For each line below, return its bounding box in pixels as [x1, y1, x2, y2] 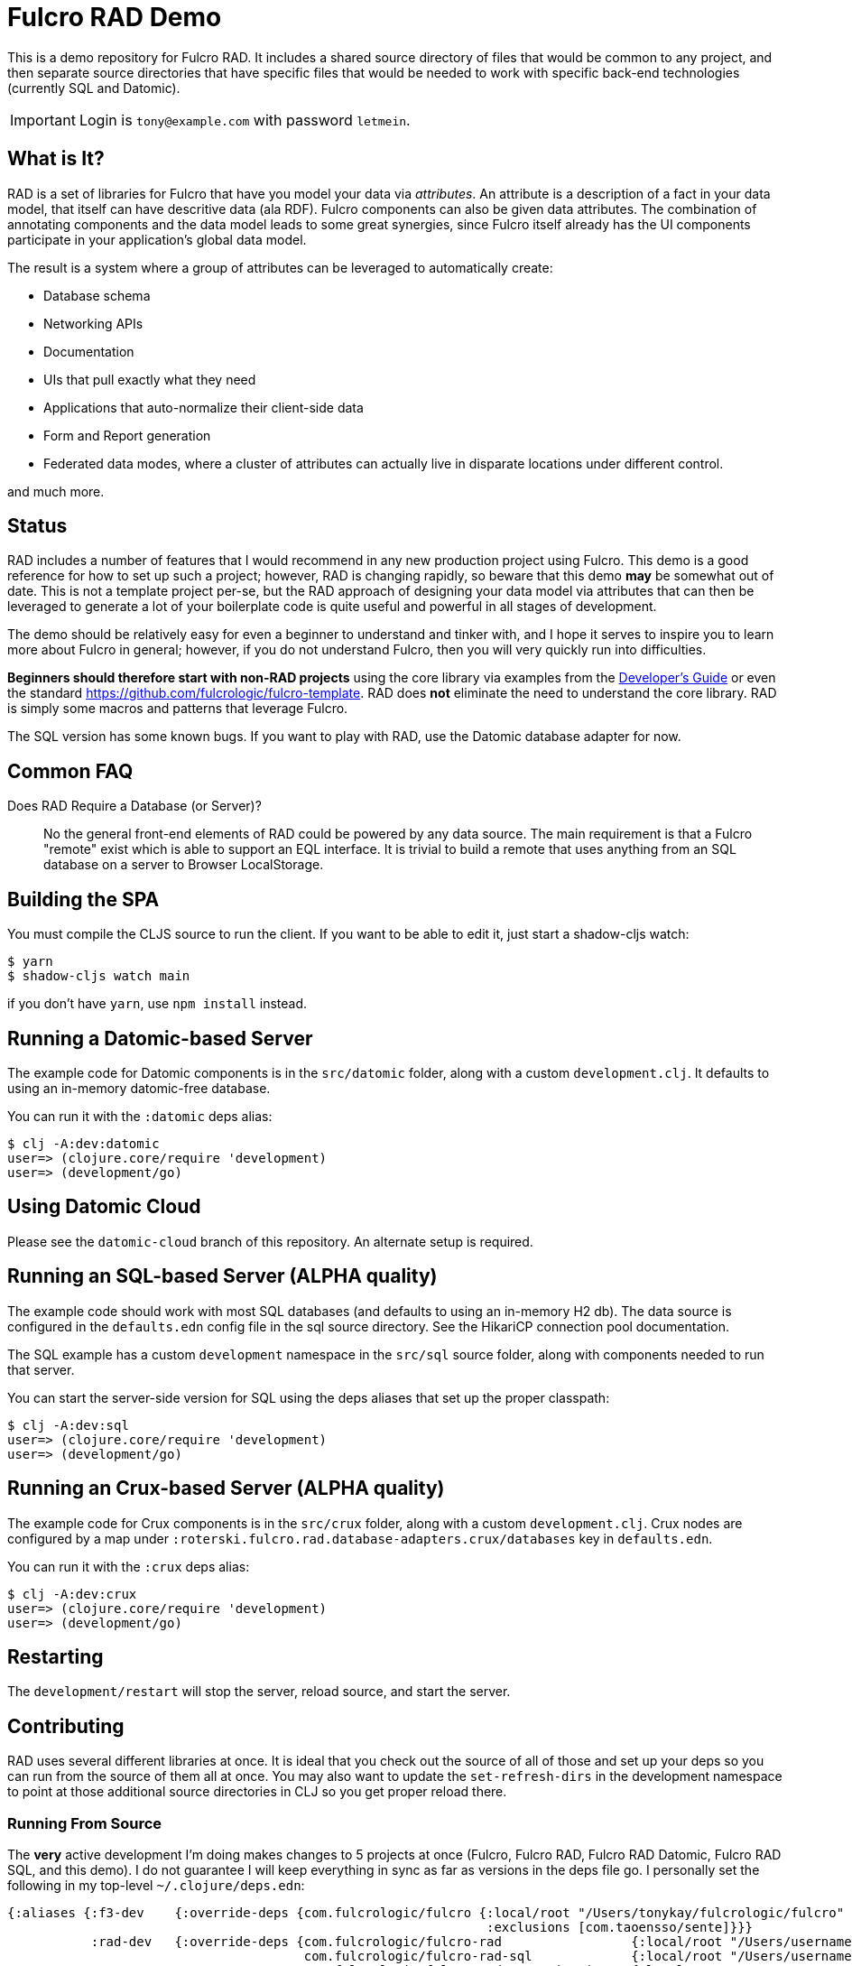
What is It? [7, 147, 105, 171]
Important [10, 110, 76, 129]
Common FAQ [7, 759, 134, 783]
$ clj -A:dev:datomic [7, 1136, 160, 1151]
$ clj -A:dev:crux [7, 1586, 137, 1601]
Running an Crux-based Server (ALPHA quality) [7, 1477, 445, 1500]
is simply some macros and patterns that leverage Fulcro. [7, 700, 348, 717]
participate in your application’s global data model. [7, 231, 307, 247]
